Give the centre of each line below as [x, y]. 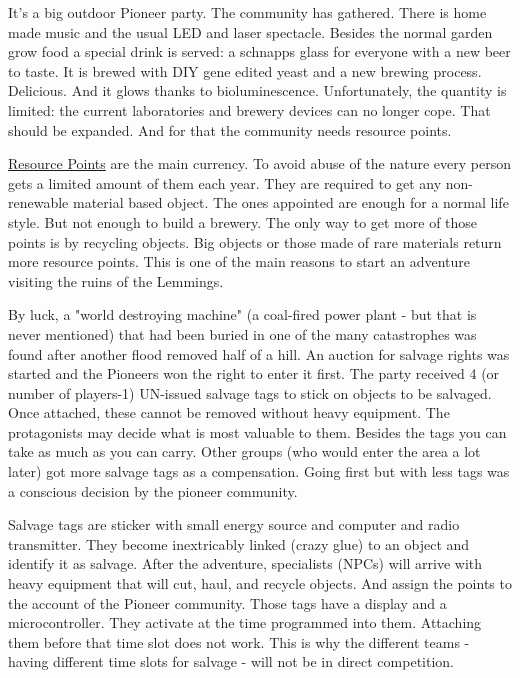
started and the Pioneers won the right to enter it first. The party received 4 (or [254, 373]
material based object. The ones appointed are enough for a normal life [290, 202]
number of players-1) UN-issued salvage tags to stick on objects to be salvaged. [250, 392]
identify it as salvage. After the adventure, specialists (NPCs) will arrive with [245, 563]
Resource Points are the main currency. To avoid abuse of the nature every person [260, 163]
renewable [38, 202]
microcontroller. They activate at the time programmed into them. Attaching [245, 622]
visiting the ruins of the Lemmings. [116, 280]
